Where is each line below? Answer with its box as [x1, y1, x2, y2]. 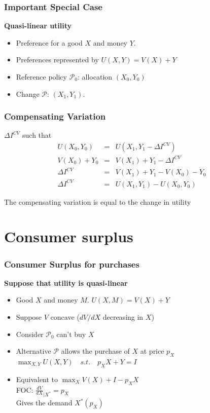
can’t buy [56, 328, 86, 339]
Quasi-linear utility [4, 20, 72, 31]
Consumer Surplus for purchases [4, 257, 139, 270]
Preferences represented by [16, 54, 99, 65]
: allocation [78, 71, 113, 82]
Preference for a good [16, 37, 83, 48]
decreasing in [102, 312, 144, 322]
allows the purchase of [61, 346, 130, 356]
